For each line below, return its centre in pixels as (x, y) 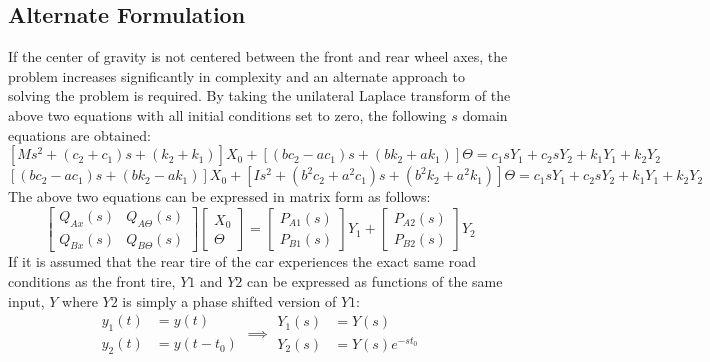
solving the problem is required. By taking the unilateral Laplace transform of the (259, 95)
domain (485, 114)
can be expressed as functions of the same (374, 281)
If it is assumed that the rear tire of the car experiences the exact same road (242, 261)
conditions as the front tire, (92, 281)
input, (26, 300)
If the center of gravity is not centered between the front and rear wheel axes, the (258, 56)
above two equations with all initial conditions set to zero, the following (227, 114)
